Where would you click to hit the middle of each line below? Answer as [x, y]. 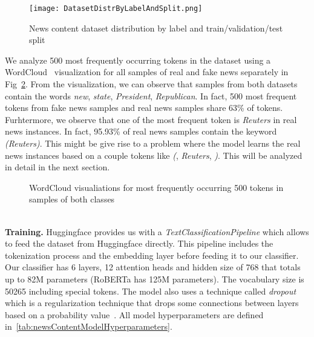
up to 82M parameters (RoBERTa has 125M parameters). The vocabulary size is [155, 279]
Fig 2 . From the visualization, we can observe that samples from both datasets [151, 84]
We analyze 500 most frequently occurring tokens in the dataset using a [138, 60]
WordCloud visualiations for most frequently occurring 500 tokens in [156, 187]
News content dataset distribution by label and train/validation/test [156, 28]
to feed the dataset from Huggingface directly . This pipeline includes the [139, 243]
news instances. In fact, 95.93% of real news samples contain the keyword [141, 131]
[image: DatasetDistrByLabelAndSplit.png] [116, 8]
